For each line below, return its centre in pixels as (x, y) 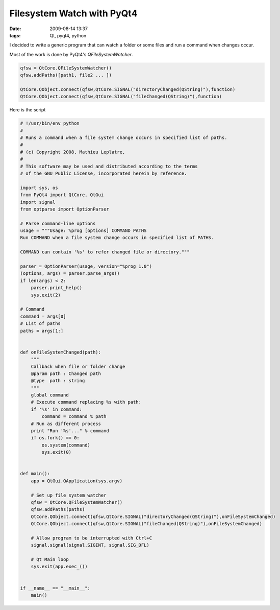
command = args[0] (43, 316)
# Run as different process (66, 424)
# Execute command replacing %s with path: (86, 402)
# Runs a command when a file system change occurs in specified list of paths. (124, 138)
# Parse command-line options (58, 223)
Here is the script (28, 110)
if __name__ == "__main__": (55, 588)
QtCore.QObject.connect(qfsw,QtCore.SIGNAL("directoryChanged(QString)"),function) (128, 89)
